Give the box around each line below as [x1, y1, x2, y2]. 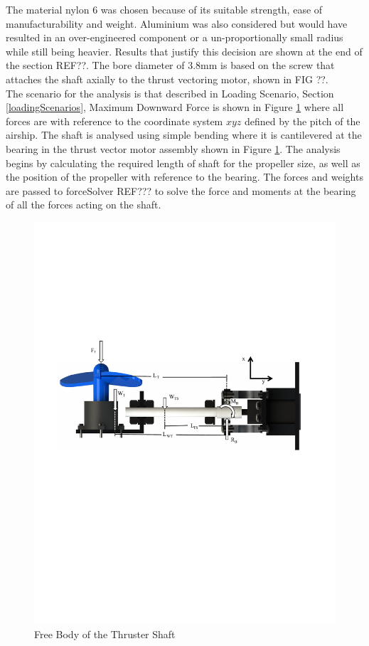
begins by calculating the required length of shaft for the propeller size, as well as [6, 155, 360, 170]
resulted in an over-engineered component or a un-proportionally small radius [6, 30, 343, 45]
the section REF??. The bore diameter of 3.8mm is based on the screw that [6, 58, 335, 73]
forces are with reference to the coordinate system [6, 113, 223, 128]
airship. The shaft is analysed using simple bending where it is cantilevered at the [6, 127, 362, 142]
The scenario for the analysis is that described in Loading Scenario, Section [6, 85, 334, 100]
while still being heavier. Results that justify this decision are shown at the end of [6, 43, 363, 58]
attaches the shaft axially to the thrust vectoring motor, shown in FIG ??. [6, 71, 328, 86]
